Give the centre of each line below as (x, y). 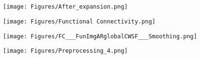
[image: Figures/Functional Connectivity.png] (79, 21)
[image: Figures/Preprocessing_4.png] (65, 51)
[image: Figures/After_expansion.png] (65, 7)
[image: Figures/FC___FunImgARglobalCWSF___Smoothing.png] (100, 36)
